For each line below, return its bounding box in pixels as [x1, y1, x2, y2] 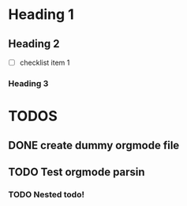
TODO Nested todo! [8, 189, 85, 200]
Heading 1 [8, 6, 75, 24]
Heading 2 [8, 37, 61, 51]
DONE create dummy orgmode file [8, 138, 180, 152]
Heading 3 [8, 77, 49, 88]
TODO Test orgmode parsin [8, 165, 145, 178]
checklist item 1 [19, 58, 70, 67]
